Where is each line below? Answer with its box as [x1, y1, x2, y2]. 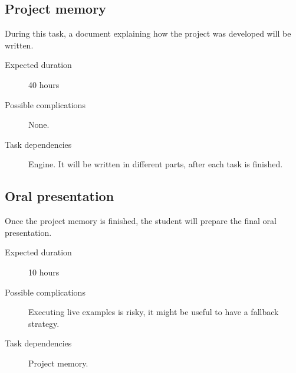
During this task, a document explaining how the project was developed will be [5, 27, 291, 40]
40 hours [28, 78, 60, 90]
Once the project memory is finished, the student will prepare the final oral [5, 215, 277, 227]
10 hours [28, 265, 60, 278]
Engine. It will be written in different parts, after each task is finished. [28, 158, 283, 170]
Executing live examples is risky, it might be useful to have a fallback [28, 306, 279, 318]
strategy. [28, 317, 60, 329]
